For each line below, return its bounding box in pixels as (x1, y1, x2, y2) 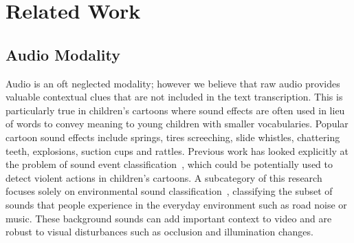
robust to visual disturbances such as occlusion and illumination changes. (5, 224, 313, 239)
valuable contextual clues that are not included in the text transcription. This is (5, 89, 343, 104)
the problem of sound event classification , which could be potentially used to (5, 157, 333, 171)
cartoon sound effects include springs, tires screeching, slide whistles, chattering (5, 129, 340, 144)
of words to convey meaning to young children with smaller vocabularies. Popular (5, 116, 349, 131)
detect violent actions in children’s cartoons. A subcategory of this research (5, 170, 322, 184)
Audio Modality (5, 43, 120, 65)
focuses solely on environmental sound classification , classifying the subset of (5, 184, 333, 198)
